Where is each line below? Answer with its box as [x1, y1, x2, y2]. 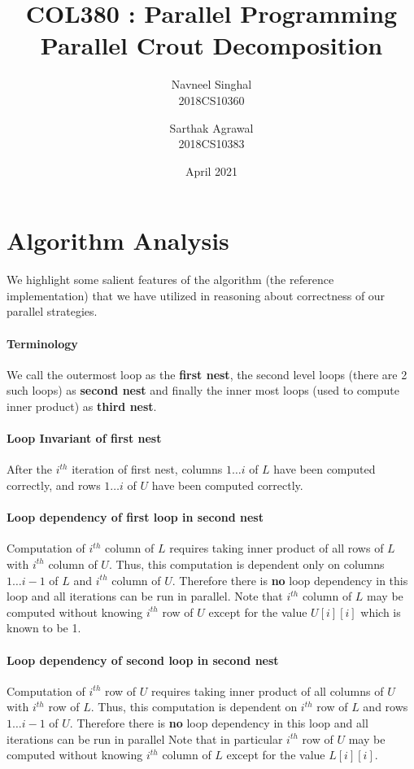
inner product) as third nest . [7, 397, 157, 414]
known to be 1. [7, 619, 81, 636]
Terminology [7, 334, 78, 352]
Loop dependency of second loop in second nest [7, 651, 279, 668]
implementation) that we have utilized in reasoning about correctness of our [7, 286, 386, 304]
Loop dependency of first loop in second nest [7, 509, 264, 526]
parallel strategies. [7, 303, 98, 320]
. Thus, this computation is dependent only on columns [108, 555, 385, 572]
